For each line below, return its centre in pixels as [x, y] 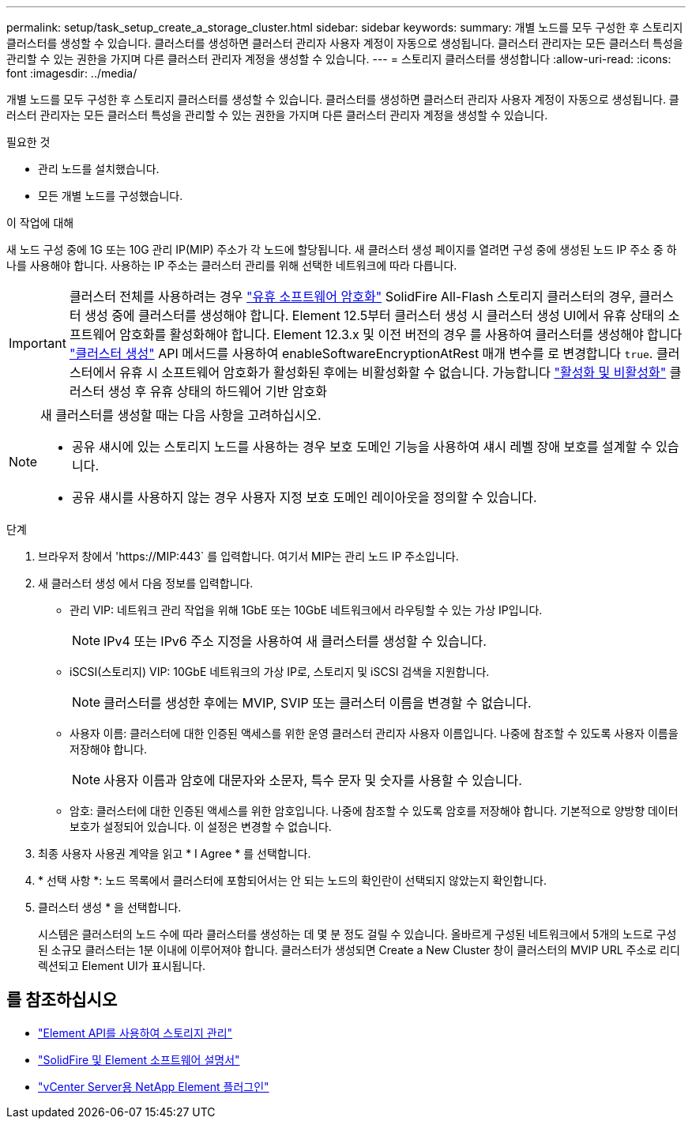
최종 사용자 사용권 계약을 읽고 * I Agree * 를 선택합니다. [175, 853]
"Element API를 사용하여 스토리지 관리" [135, 1033]
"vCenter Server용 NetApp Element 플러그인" [154, 1086]
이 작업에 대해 [40, 223]
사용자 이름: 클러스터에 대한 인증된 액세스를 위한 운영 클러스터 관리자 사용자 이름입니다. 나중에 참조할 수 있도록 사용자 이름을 [374, 733]
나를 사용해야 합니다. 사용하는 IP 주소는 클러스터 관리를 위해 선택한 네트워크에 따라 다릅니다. [232, 265]
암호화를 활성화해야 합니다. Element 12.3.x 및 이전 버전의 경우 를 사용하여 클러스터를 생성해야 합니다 [401, 334]
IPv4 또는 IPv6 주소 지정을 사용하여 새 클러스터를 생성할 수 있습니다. [295, 641]
